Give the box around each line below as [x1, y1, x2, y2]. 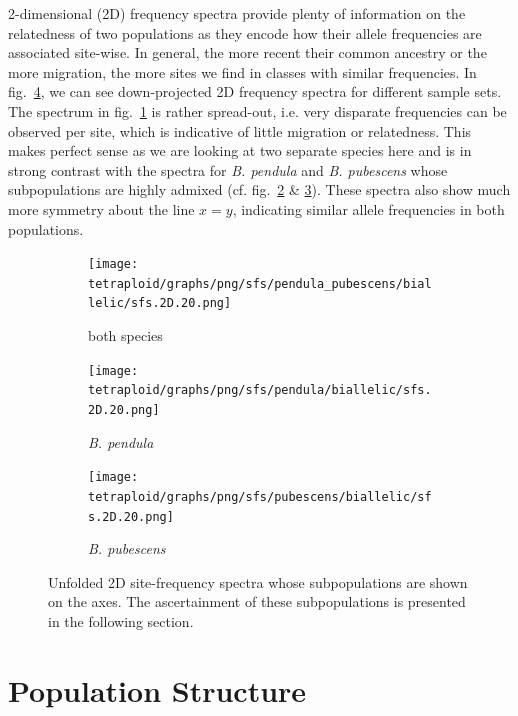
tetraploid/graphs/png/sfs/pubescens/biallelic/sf [88, 489, 432, 504]
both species [88, 325, 163, 346]
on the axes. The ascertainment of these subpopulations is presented [48, 591, 466, 612]
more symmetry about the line [8, 198, 195, 219]
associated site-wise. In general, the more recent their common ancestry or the [8, 42, 487, 63]
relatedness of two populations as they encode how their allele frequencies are [8, 22, 482, 43]
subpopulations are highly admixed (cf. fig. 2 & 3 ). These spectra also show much [8, 179, 511, 200]
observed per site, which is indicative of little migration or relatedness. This [8, 120, 472, 141]
